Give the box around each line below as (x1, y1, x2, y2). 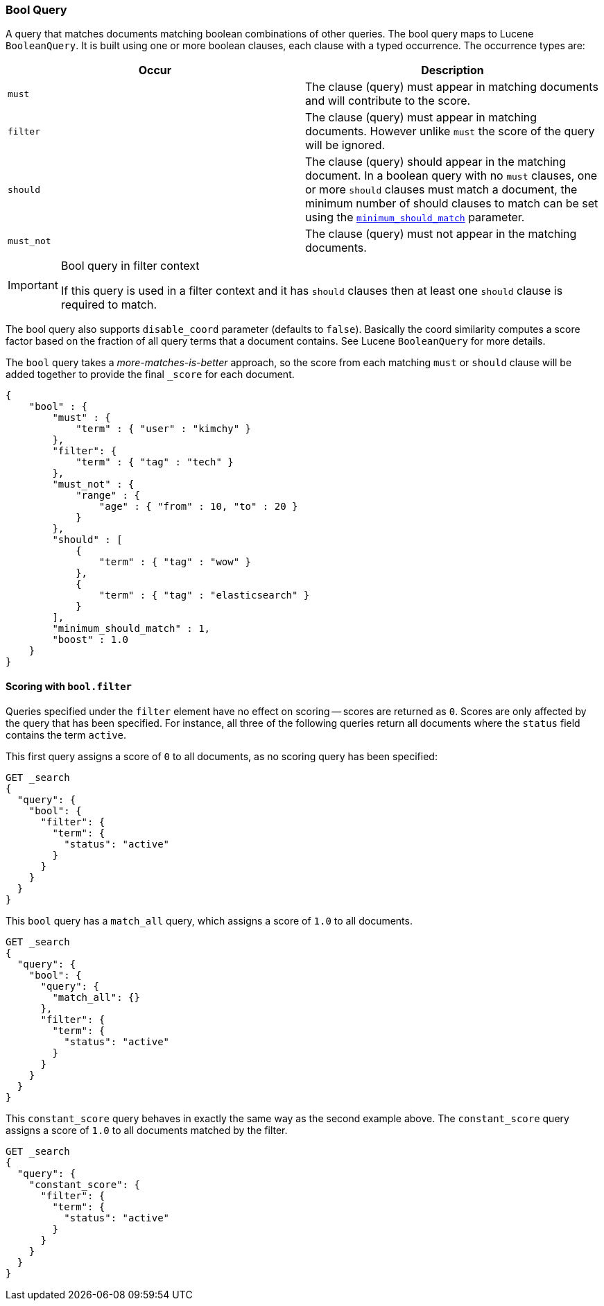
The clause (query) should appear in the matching (305, 155, 567, 169)
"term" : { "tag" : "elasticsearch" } (98, 590, 310, 601)
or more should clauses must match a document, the (305, 182, 578, 197)
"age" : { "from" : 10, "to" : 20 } (98, 501, 298, 513)
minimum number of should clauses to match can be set (305, 196, 598, 211)
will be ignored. (305, 138, 386, 153)
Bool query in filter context (60, 259, 200, 273)
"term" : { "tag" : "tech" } (76, 456, 234, 468)
